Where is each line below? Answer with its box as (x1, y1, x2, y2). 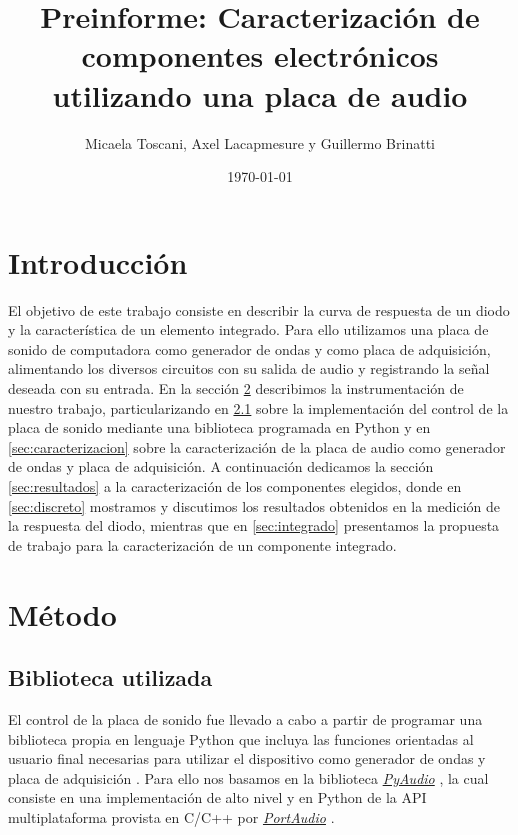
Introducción (8, 241, 188, 282)
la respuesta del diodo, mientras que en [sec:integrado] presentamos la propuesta (8, 515, 500, 536)
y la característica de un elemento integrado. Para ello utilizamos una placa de (8, 319, 489, 340)
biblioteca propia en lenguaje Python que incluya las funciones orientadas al (8, 728, 474, 749)
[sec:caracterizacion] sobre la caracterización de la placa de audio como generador (8, 436, 506, 457)
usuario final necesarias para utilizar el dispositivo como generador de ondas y (8, 748, 486, 769)
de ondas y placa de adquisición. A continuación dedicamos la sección (8, 456, 434, 477)
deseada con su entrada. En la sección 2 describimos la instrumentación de (8, 378, 464, 398)
